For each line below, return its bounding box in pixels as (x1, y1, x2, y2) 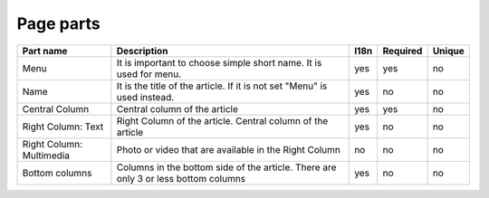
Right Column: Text (22, 120, 104, 133)
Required (382, 44, 423, 57)
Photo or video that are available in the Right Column (116, 143, 341, 156)
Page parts (16, 14, 101, 33)
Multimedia (22, 149, 70, 162)
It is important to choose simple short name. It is (116, 56, 322, 69)
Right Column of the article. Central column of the (116, 114, 329, 127)
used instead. (116, 90, 175, 103)
